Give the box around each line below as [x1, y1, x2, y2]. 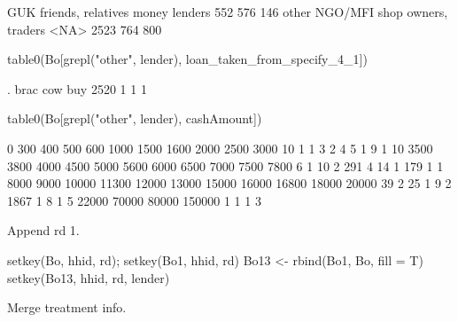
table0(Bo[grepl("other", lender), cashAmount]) [7, 109, 262, 128]
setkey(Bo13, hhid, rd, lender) [7, 268, 170, 287]
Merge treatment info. [7, 298, 127, 317]
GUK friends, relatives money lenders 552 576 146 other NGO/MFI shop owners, [7, 3, 448, 20]
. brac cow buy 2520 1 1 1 [7, 79, 147, 98]
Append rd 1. [7, 221, 80, 240]
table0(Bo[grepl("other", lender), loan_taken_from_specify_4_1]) [7, 50, 368, 68]
